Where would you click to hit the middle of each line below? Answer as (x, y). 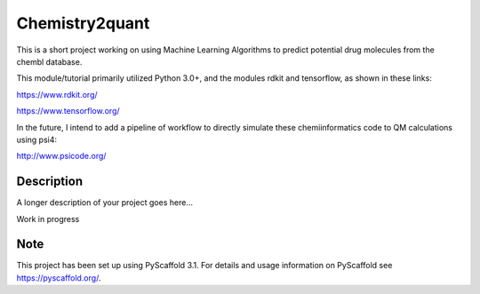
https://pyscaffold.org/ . (59, 278)
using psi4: (37, 139)
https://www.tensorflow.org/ (68, 111)
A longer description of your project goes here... (104, 203)
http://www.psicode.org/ (61, 156)
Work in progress (48, 219)
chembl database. (49, 61)
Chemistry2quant (83, 23)
